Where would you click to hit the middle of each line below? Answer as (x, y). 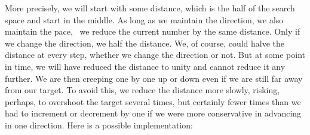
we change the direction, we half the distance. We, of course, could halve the (145, 43)
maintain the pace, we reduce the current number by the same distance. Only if (153, 31)
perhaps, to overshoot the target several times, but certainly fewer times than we (153, 101)
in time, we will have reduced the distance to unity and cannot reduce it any (145, 66)
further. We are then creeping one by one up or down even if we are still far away (154, 78)
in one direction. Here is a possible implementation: (99, 125)
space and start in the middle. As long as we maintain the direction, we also (144, 19)
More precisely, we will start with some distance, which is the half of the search (150, 8)
